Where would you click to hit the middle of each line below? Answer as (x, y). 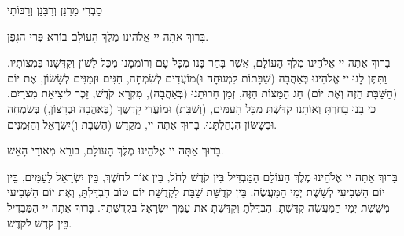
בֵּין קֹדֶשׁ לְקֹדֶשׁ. (40, 222)
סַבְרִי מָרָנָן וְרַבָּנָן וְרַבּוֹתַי (55, 9)
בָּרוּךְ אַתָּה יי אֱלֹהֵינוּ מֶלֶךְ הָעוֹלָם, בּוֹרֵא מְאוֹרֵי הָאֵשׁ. (116, 150)
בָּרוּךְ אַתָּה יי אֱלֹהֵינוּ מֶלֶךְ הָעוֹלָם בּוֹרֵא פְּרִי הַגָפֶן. (108, 36)
